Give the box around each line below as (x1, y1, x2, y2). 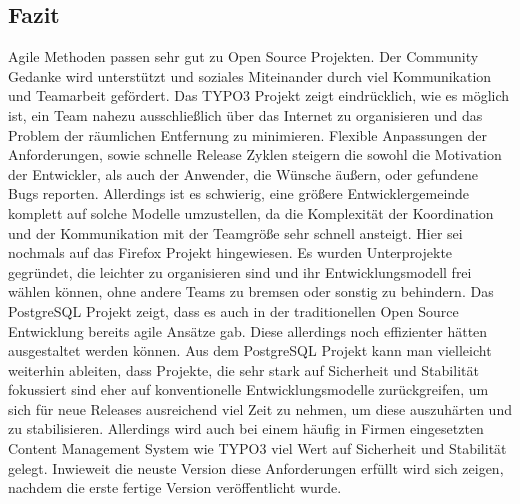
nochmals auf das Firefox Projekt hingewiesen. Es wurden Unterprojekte (8, 242, 453, 263)
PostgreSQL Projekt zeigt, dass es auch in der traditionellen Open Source (8, 300, 459, 321)
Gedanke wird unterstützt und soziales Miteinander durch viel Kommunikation (8, 65, 492, 86)
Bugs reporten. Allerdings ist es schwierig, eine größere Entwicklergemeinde (8, 183, 470, 204)
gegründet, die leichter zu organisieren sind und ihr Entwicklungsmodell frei (8, 261, 472, 282)
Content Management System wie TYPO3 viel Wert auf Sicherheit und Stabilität (8, 438, 507, 459)
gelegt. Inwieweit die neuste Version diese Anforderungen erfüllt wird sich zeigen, (8, 457, 504, 478)
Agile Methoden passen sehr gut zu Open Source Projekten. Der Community (8, 46, 479, 67)
